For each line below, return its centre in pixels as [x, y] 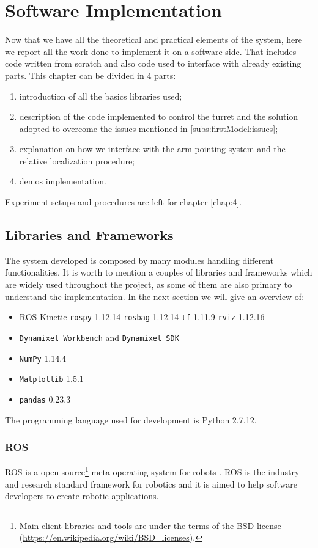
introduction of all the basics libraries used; [101, 96]
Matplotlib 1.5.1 [51, 378]
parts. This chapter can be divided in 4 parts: [91, 75]
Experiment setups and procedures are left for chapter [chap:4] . [124, 202]
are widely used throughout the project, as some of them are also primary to [149, 284]
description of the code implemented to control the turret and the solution [159, 116]
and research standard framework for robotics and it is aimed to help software [151, 484]
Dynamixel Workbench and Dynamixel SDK [99, 337]
